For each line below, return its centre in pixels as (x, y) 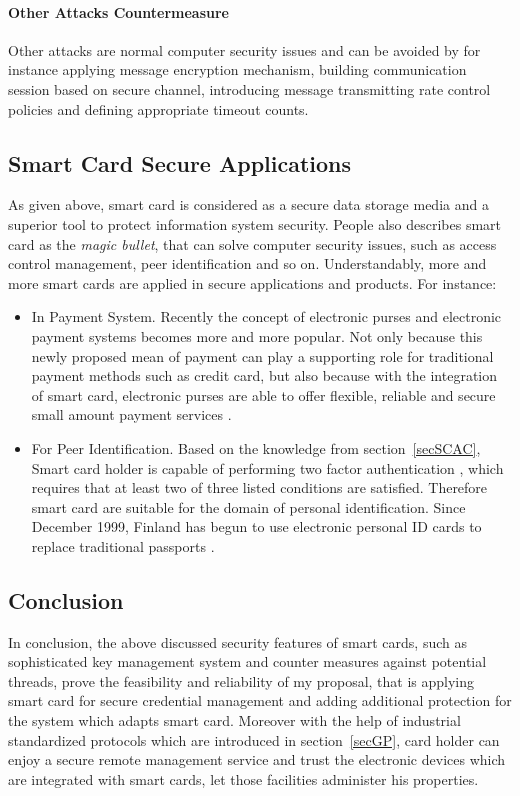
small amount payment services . (131, 414)
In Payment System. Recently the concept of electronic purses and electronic (266, 316)
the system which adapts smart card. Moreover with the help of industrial (234, 720)
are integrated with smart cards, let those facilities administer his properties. (243, 778)
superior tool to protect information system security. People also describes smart (255, 223)
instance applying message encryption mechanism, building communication (237, 69)
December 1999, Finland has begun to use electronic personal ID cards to (256, 526)
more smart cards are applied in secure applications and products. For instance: (252, 282)
